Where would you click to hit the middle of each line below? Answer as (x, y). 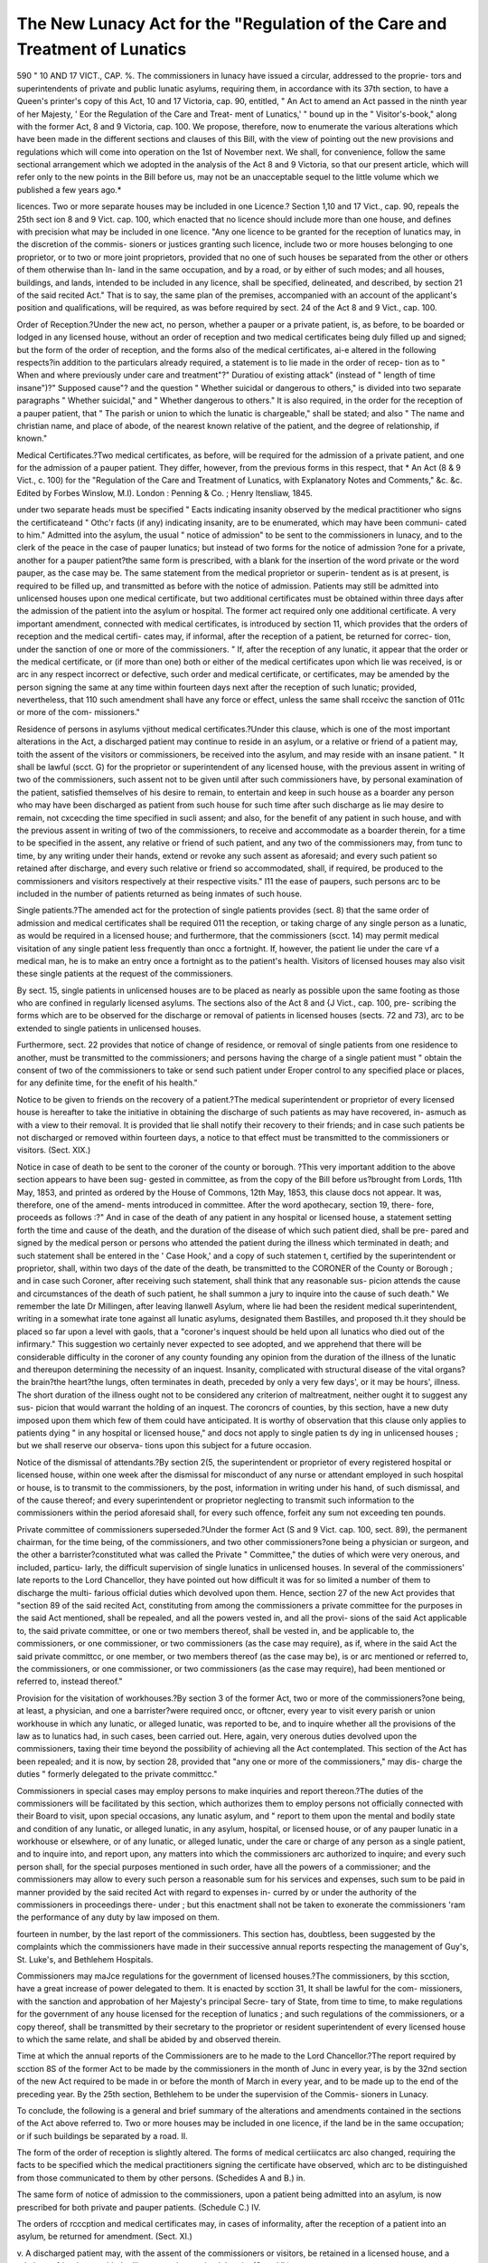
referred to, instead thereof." (70, 1681)
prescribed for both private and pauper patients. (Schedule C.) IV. (139, 2207)
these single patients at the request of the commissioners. (125, 974)
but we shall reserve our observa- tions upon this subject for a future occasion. (164, 1446)
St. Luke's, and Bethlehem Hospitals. (85, 1959)
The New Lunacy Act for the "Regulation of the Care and (232, 24)
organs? (450, 1370)
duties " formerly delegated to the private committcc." (117, 1774)
